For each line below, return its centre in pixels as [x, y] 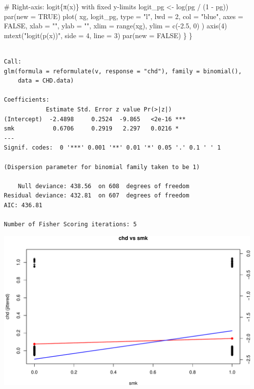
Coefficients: [27, 100]
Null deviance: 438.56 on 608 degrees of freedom [104, 186]
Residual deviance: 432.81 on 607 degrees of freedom [97, 196]
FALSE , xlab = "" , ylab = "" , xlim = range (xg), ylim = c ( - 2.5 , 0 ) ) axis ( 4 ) [116, 26]
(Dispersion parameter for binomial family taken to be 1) [102, 167]
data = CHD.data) [46, 81]
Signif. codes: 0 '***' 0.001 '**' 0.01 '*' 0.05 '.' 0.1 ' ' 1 [112, 148]
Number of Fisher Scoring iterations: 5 [71, 225]
